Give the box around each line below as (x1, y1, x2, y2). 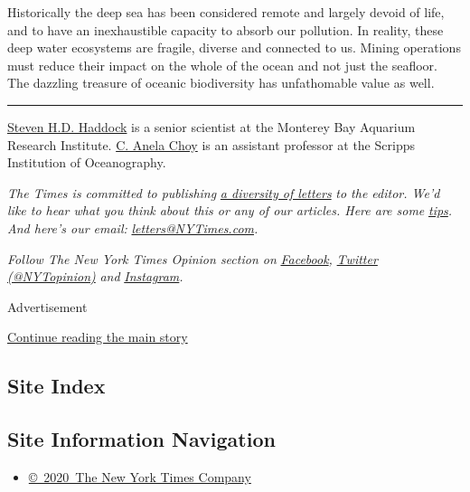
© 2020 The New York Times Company (28, 467, 251, 486)
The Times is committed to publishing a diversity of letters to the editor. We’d (7, 183, 440, 202)
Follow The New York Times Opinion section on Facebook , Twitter (7, 249, 378, 268)
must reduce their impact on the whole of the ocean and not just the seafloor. (7, 55, 437, 74)
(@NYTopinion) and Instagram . (7, 267, 183, 286)
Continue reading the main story (7, 327, 188, 346)
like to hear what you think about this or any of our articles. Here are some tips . (7, 201, 453, 220)
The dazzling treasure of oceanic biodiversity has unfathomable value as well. (7, 73, 435, 92)
